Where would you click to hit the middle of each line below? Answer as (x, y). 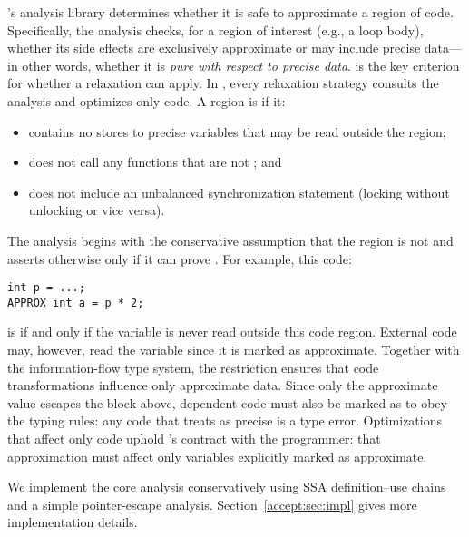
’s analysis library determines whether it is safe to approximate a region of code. (230, 12)
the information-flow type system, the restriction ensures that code (193, 367)
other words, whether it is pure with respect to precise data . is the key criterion (241, 65)
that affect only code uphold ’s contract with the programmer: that (194, 438)
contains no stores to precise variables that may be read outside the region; (237, 131)
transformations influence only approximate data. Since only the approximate (223, 385)
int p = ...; (46, 288)
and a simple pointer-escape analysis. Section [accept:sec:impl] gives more (212, 504)
